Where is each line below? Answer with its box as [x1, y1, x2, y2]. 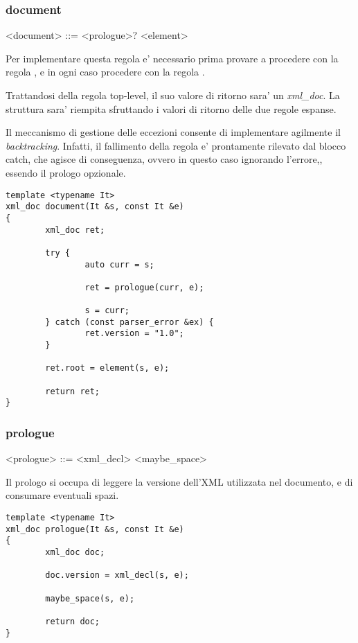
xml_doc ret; [45, 224, 105, 235]
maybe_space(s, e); [45, 593, 135, 604]
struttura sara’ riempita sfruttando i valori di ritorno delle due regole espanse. [6, 101, 337, 116]
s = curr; [84, 306, 129, 316]
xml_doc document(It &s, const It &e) [6, 202, 184, 212]
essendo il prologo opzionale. [6, 165, 126, 179]
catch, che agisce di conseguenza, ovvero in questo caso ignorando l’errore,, [6, 152, 323, 166]
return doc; [45, 616, 100, 626]
